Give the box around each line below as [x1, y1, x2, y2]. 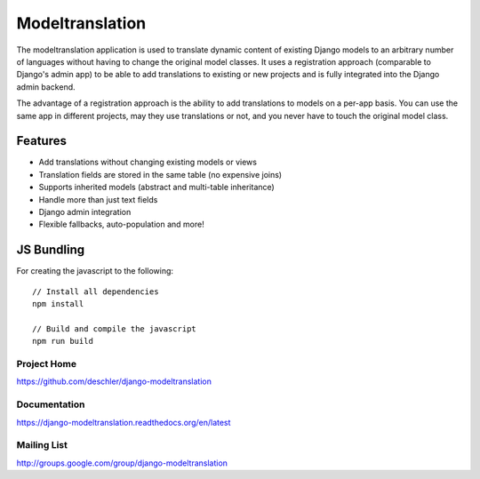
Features [16, 133, 67, 148]
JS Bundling [16, 243, 85, 258]
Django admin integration [38, 206, 132, 217]
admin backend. [16, 81, 76, 92]
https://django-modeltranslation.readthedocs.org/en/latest [16, 417, 231, 427]
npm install [32, 299, 84, 309]
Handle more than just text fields [38, 194, 158, 204]
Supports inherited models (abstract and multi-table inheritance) [38, 182, 275, 193]
